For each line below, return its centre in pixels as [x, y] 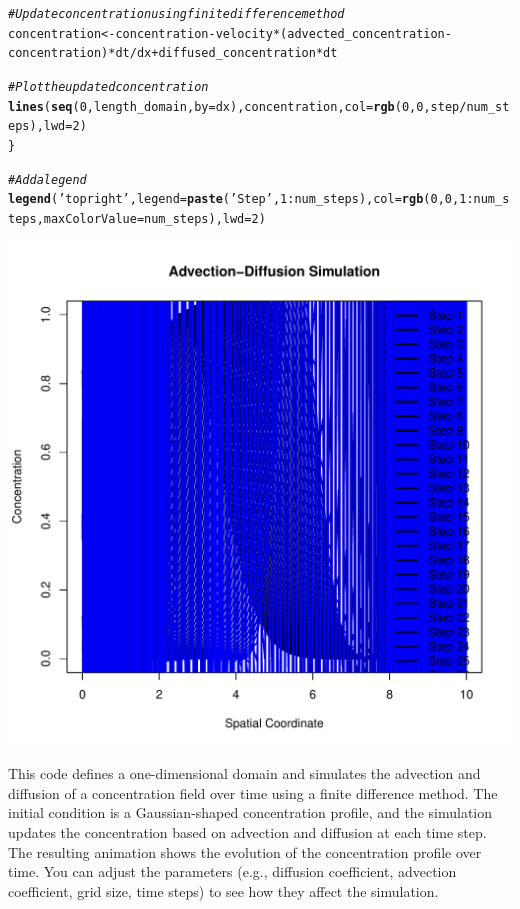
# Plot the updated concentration [108, 86]
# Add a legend [47, 179]
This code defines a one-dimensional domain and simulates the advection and [244, 773]
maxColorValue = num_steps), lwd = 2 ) [154, 218]
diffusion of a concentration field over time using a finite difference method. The [253, 792]
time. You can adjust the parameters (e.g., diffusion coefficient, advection [232, 871]
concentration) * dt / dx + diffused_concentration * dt [173, 53]
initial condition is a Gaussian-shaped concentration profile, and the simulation [250, 812]
